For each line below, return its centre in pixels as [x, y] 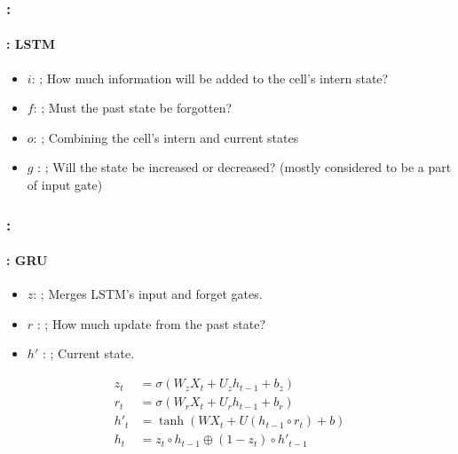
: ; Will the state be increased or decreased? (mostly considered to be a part [245, 167]
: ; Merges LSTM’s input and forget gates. [148, 294]
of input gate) [65, 185]
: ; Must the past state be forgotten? [133, 108]
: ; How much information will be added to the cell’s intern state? [210, 78]
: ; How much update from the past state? [151, 323]
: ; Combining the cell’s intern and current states [166, 137]
